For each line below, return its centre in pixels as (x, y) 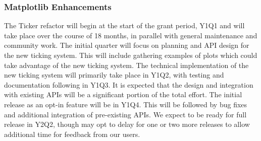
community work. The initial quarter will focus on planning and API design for (127, 45)
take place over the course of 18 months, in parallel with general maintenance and (131, 35)
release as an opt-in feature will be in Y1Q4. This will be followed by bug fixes (126, 104)
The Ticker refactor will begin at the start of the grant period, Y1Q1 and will (124, 25)
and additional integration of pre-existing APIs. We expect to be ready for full (125, 114)
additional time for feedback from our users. (72, 134)
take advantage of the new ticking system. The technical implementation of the (126, 65)
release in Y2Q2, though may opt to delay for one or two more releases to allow (127, 124)
